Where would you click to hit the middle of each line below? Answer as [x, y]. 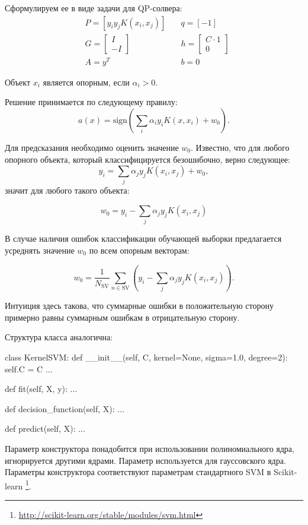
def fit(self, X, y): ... [41, 389]
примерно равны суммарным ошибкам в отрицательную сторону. [122, 317]
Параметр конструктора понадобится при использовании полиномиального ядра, [150, 449]
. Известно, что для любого [240, 147]
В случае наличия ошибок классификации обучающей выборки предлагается [143, 238]
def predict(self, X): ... [45, 428]
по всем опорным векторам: [139, 250]
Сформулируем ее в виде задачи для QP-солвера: [94, 8]
